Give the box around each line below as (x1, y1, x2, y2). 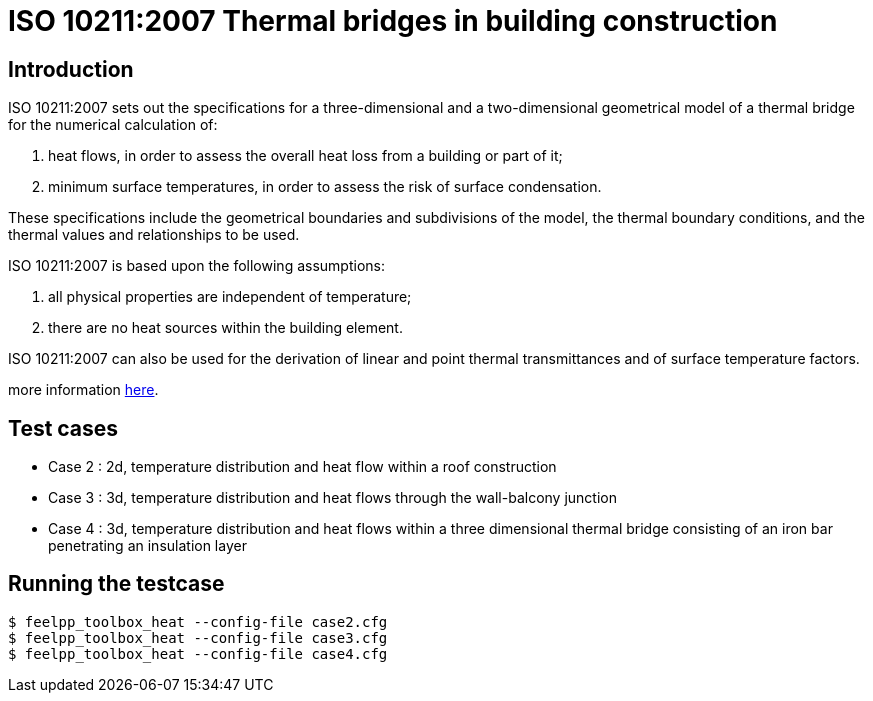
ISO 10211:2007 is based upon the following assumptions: (8, 257, 385, 275)
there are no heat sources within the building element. (48, 319, 403, 337)
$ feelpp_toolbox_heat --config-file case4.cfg (8, 645, 388, 662)
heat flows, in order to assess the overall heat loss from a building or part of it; (48, 147, 563, 165)
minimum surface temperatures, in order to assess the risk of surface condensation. (48, 178, 602, 196)
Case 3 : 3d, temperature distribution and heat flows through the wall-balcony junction (48, 489, 617, 507)
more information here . (8, 381, 159, 399)
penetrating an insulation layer (48, 537, 247, 555)
